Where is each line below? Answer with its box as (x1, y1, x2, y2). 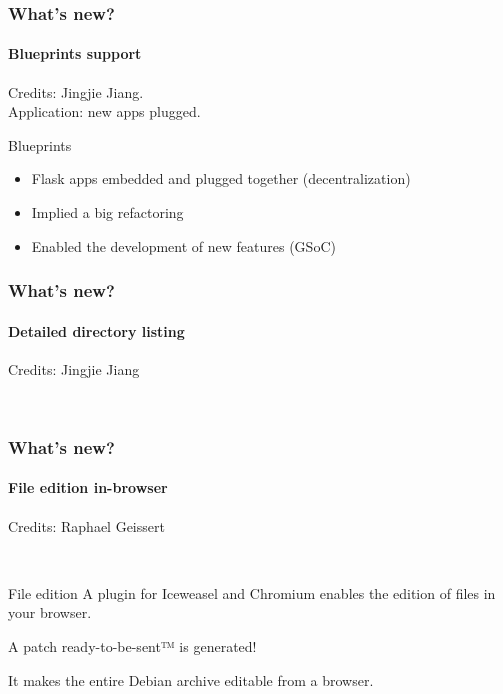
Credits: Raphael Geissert (8, 515, 165, 536)
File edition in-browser (8, 477, 168, 498)
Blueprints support (8, 43, 142, 64)
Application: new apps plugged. (8, 101, 201, 122)
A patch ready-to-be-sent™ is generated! (8, 636, 257, 657)
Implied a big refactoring (31, 202, 184, 223)
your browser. (8, 602, 92, 623)
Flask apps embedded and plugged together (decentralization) (31, 168, 411, 189)
